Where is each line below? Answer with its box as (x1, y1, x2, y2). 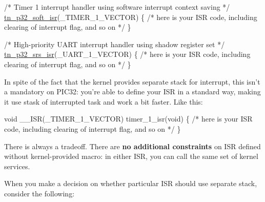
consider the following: (4, 188, 75, 198)
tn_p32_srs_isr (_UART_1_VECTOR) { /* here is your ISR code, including (4, 49, 251, 59)
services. (4, 160, 30, 171)
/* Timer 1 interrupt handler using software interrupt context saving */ (4, 2, 230, 12)
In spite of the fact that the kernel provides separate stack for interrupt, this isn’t (4, 76, 260, 87)
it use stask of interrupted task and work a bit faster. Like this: (4, 96, 203, 107)
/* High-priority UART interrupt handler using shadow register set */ (4, 38, 225, 49)
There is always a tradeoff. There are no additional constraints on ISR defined (4, 140, 261, 151)
